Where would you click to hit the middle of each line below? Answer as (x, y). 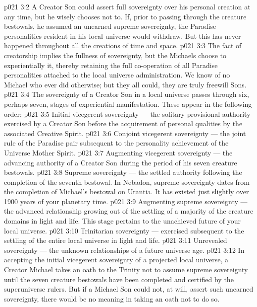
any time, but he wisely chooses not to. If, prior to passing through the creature (125, 16)
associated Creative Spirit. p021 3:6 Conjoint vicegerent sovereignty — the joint (125, 133)
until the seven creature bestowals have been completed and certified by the (119, 279)
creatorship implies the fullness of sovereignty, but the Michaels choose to (115, 55)
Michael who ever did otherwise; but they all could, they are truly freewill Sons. (125, 84)
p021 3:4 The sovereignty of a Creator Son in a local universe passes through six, (127, 94)
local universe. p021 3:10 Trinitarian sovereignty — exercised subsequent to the (124, 230)
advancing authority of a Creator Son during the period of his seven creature (121, 162)
